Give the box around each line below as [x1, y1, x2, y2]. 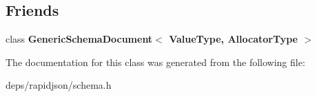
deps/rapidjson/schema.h [6, 78, 112, 92]
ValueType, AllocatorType [169, 32, 298, 46]
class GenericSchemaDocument [6, 32, 153, 46]
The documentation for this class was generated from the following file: [6, 54, 305, 69]
